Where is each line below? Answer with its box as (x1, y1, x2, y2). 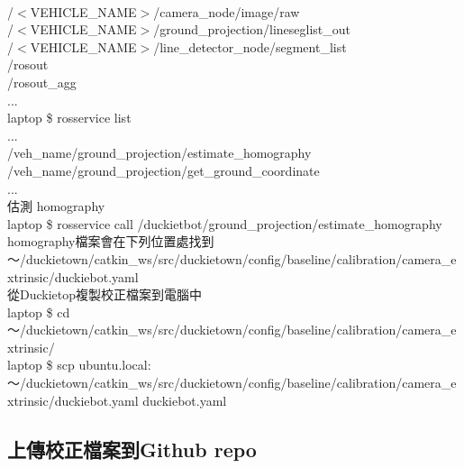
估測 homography (7, 197, 105, 216)
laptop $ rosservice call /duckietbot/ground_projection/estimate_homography (7, 214, 442, 233)
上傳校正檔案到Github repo (7, 435, 257, 463)
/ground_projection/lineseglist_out (153, 20, 351, 39)
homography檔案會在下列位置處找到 (7, 232, 214, 251)
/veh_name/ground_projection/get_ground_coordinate (7, 161, 320, 179)
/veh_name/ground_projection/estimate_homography (7, 143, 312, 162)
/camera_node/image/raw (153, 2, 300, 21)
